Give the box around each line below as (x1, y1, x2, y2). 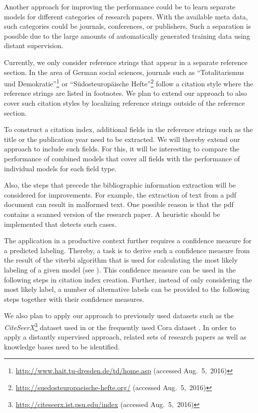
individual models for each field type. (4, 163, 117, 173)
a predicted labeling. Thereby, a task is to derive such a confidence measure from (4, 245, 250, 255)
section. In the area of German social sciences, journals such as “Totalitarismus (4, 67, 244, 77)
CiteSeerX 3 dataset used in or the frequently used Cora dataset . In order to (4, 320, 236, 332)
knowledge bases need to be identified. (4, 341, 120, 351)
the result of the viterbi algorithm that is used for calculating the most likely (4, 255, 238, 265)
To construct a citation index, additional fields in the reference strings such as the (4, 124, 253, 135)
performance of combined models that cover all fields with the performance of (4, 153, 240, 163)
